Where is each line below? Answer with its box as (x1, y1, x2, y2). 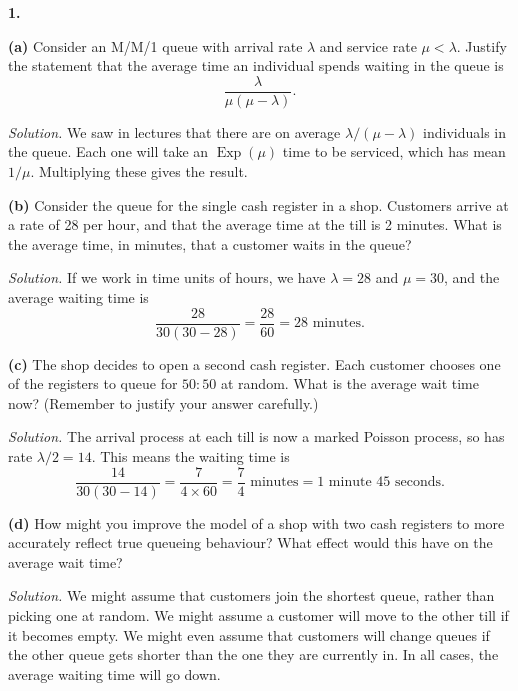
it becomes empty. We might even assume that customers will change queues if (8, 624, 490, 645)
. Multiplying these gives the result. (30, 161, 248, 182)
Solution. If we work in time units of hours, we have (8, 267, 326, 288)
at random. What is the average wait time (220, 373, 479, 394)
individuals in (423, 121, 506, 142)
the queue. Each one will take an (8, 141, 209, 162)
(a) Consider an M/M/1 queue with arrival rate (8, 35, 303, 56)
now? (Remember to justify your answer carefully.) (8, 392, 319, 413)
